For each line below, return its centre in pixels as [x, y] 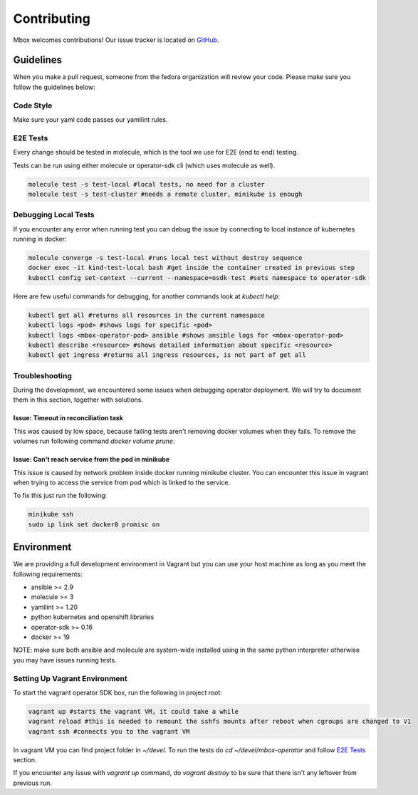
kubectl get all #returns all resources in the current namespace [146, 315]
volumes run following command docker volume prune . [94, 441]
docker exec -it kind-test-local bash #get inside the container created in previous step [192, 268]
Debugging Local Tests [54, 215]
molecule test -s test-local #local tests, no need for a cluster [146, 184]
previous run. [33, 783]
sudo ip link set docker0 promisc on [94, 524]
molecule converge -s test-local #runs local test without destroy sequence [165, 258]
